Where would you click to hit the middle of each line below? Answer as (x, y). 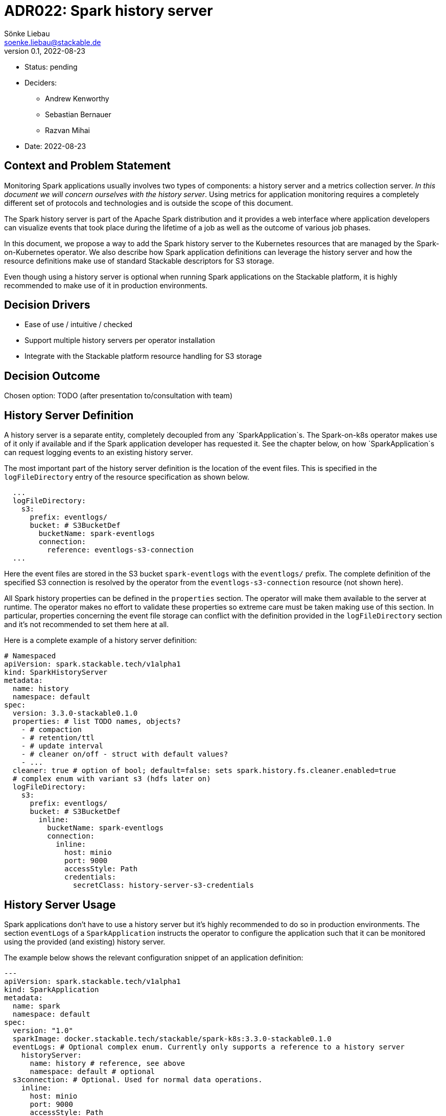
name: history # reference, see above (108, 1063)
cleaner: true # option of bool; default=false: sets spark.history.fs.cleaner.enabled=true (204, 771)
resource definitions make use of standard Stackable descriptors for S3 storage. (139, 261)
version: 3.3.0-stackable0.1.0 (75, 713)
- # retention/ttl (58, 738)
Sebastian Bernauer (78, 114)
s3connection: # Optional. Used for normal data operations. (137, 1079)
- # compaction (51, 730)
